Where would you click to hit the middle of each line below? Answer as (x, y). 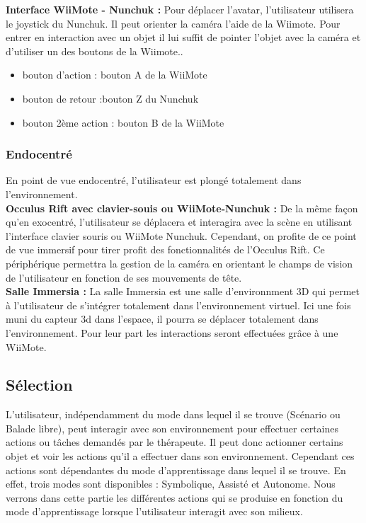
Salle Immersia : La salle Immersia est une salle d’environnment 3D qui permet (183, 291)
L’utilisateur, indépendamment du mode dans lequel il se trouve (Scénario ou (173, 414)
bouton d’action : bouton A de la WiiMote (115, 75)
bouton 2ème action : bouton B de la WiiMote (123, 122)
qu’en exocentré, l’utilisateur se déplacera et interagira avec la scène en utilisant (179, 222)
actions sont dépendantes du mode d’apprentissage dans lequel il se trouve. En (176, 470)
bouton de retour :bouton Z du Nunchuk (110, 98)
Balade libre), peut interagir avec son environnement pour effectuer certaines (172, 428)
